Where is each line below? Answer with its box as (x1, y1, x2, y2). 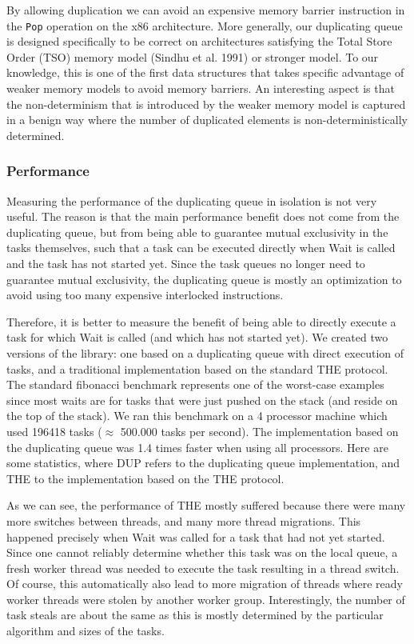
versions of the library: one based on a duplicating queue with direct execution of (6, 344, 404, 361)
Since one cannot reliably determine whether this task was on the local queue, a (6, 544, 398, 561)
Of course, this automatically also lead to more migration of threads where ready (6, 575, 403, 592)
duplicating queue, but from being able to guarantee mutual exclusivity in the (6, 223, 388, 240)
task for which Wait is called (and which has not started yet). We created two (6, 329, 388, 346)
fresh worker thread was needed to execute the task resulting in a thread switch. (6, 559, 400, 576)
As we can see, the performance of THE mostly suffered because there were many (6, 497, 406, 514)
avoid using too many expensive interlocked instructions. (6, 286, 284, 303)
